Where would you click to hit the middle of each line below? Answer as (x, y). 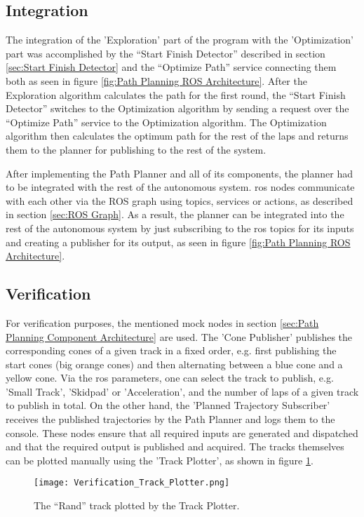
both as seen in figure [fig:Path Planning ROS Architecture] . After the (156, 80)
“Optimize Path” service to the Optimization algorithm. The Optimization (166, 122)
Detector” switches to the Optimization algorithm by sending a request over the (177, 108)
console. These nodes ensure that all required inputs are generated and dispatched (182, 432)
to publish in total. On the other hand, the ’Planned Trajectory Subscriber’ (168, 405)
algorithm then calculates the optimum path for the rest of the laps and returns (177, 136)
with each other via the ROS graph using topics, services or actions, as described (180, 200)
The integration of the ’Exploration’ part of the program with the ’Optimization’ (180, 40)
